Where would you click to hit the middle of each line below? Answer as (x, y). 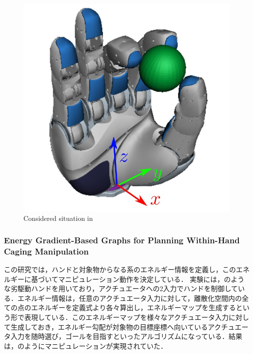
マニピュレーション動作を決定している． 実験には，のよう (151, 279)
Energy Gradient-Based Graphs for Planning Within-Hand (122, 240)
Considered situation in (58, 218)
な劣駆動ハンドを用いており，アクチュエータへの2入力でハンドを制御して (121, 288)
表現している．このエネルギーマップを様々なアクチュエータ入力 (126, 317)
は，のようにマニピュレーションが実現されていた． (86, 345)
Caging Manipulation (46, 251)
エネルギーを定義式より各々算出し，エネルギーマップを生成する (133, 307)
